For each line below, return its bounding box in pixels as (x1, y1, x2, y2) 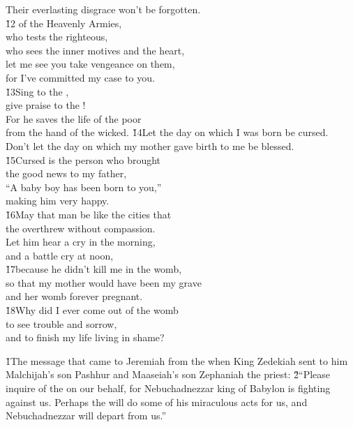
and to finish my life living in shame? (6, 330, 165, 345)
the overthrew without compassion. (6, 220, 156, 235)
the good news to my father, (6, 166, 127, 181)
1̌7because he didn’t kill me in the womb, (6, 262, 182, 276)
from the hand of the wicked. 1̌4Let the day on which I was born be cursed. (6, 125, 329, 140)
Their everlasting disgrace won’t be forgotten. (6, 2, 201, 16)
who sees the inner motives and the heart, (6, 43, 185, 57)
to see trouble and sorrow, (6, 316, 117, 331)
